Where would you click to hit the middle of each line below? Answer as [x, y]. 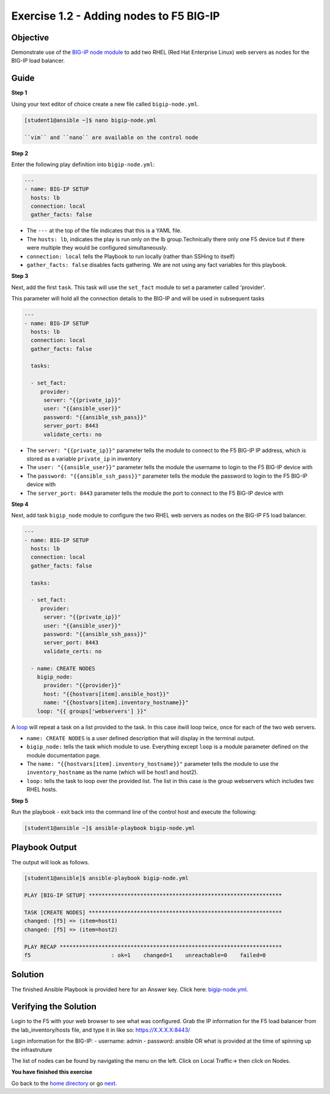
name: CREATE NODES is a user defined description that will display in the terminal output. [141, 738]
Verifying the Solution [54, 1007]
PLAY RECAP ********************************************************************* [153, 946]
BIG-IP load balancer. [38, 60]
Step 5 [20, 801]
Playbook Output [44, 848]
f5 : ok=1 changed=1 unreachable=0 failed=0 [145, 955]
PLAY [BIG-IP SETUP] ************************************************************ [153, 895]
